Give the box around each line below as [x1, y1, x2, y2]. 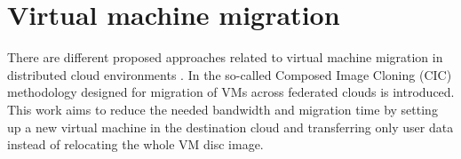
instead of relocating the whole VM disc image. [7, 135, 264, 154]
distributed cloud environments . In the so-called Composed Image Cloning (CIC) [7, 65, 452, 83]
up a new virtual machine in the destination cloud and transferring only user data [7, 117, 454, 136]
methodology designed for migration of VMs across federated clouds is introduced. [7, 83, 455, 101]
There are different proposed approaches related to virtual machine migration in [7, 48, 443, 67]
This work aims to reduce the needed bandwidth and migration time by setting [7, 99, 438, 118]
